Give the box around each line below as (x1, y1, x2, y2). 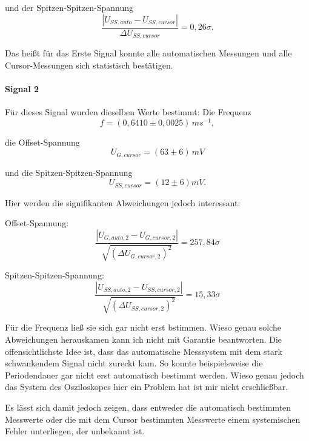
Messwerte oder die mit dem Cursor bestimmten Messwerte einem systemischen (5, 412, 301, 425)
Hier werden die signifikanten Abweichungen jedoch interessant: (5, 196, 241, 209)
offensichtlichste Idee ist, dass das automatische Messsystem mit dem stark (5, 345, 282, 357)
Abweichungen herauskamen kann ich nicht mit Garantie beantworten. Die (5, 333, 282, 346)
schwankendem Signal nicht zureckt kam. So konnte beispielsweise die (5, 357, 263, 369)
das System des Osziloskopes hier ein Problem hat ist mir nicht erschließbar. (5, 380, 288, 393)
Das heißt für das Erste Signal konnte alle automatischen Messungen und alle (5, 47, 292, 59)
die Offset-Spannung (5, 135, 80, 148)
